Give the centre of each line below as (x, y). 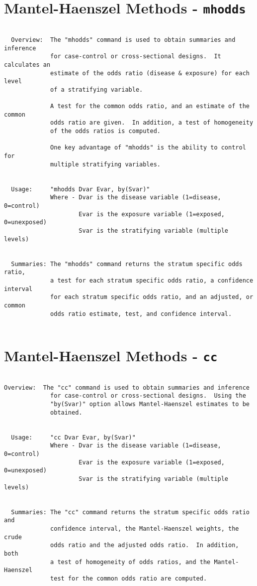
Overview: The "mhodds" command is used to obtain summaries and (123, 40)
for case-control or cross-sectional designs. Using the (148, 396)
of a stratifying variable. (97, 89)
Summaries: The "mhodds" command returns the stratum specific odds (127, 264)
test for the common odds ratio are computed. (129, 578)
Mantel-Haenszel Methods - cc (111, 356)
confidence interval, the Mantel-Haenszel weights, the (145, 528)
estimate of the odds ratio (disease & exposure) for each (150, 73)
